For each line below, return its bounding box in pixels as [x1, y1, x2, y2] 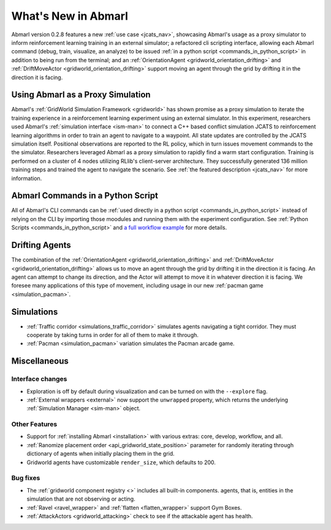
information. [11, 174, 42, 182]
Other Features [11, 420, 58, 429]
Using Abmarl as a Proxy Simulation [11, 90, 151, 100]
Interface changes [11, 375, 67, 383]
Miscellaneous [11, 356, 69, 367]
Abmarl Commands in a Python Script [11, 190, 159, 201]
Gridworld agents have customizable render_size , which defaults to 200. [26, 458, 216, 466]
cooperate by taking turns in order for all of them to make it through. [26, 331, 199, 338]
